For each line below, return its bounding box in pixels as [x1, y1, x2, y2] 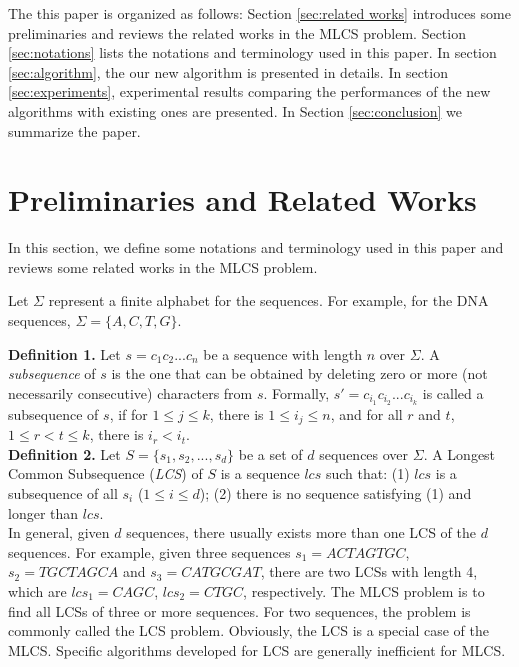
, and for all [330, 403, 403, 424]
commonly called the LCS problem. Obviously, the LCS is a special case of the [8, 620, 489, 641]
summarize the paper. [8, 120, 141, 141]
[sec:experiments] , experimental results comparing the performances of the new [8, 81, 491, 102]
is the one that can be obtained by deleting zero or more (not [111, 363, 488, 384]
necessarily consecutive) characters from [8, 382, 253, 403]
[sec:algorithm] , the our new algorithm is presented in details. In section [8, 61, 448, 82]
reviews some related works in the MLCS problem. [8, 256, 318, 277]
